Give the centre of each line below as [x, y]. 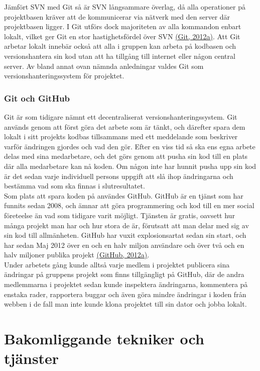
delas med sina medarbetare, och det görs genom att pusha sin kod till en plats [126, 156]
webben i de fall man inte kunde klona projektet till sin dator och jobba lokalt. [125, 304]
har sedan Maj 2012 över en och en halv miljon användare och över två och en [124, 245]
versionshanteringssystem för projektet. [64, 76]
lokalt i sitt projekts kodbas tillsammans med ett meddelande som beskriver [121, 136]
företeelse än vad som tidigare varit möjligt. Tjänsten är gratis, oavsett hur [119, 215]
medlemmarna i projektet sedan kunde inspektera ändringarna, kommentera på [126, 284]
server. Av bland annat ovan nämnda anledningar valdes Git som [104, 66]
